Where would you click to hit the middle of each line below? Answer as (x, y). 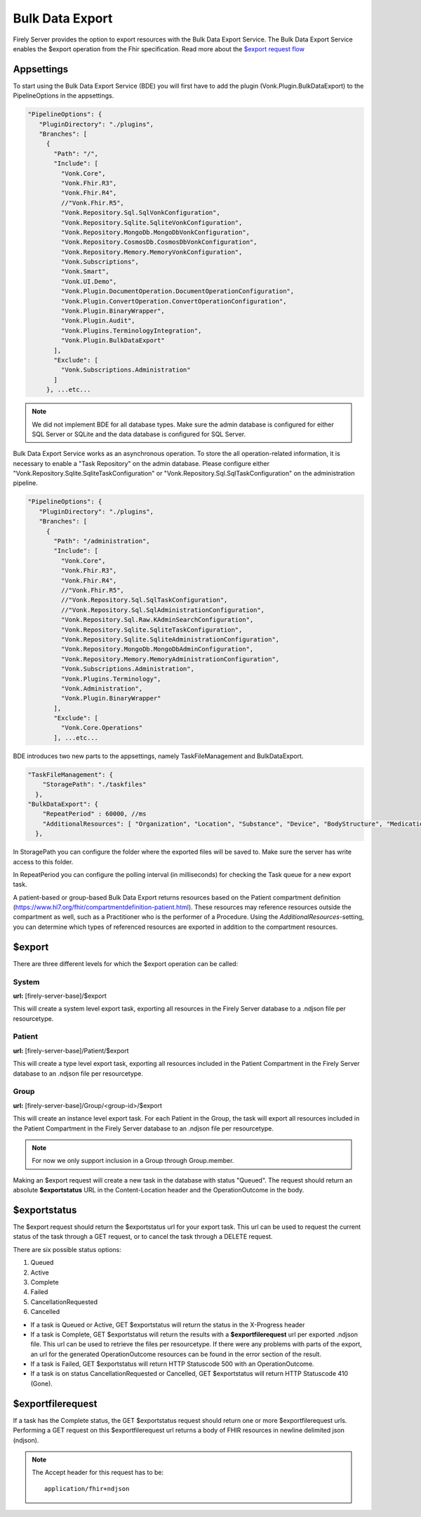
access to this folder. (43, 861)
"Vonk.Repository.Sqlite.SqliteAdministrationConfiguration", (170, 639)
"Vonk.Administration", (102, 688)
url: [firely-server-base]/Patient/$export (71, 1050)
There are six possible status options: (67, 1249)
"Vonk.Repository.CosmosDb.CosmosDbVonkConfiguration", (159, 242)
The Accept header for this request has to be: (98, 1473)
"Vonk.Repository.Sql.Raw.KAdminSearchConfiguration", (157, 620)
